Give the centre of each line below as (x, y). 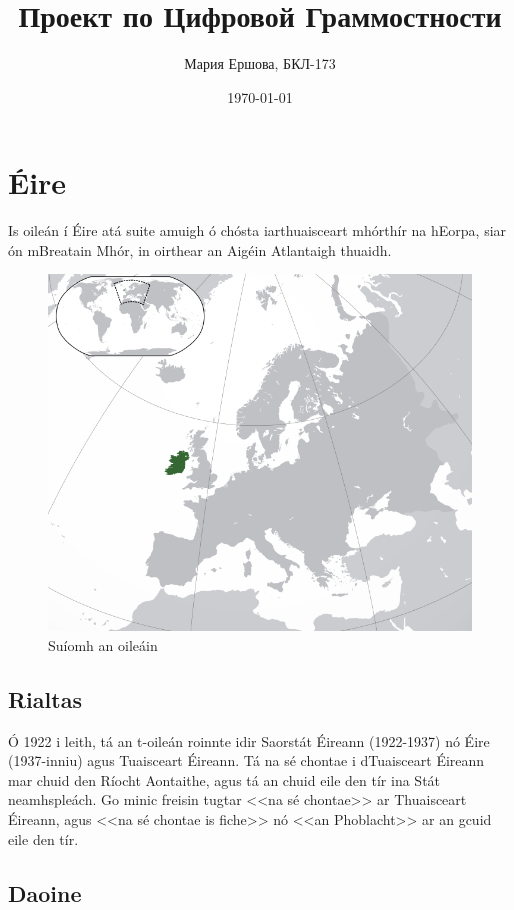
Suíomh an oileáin (103, 644)
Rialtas (45, 698)
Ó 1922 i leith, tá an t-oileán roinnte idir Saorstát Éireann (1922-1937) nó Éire (249, 740)
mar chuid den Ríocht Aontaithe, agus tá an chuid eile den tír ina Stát (224, 779)
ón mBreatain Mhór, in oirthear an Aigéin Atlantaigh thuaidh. (200, 249)
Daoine (45, 892)
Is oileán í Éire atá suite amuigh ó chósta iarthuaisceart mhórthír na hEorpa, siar (257, 230)
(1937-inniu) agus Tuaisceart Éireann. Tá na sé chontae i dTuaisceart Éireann (246, 760)
